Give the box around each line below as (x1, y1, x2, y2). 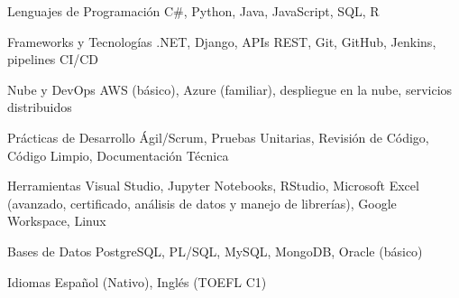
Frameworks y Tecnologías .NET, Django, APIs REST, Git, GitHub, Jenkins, (7, 32, 436, 51)
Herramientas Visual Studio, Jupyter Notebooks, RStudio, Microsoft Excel (7, 176, 419, 195)
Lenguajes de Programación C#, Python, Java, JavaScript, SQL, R (7, 2, 380, 20)
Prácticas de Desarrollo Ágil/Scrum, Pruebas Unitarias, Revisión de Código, (7, 127, 429, 146)
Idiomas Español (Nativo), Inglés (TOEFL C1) (7, 272, 267, 291)
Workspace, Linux (7, 211, 106, 230)
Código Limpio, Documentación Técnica (7, 145, 229, 164)
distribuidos (7, 98, 72, 116)
